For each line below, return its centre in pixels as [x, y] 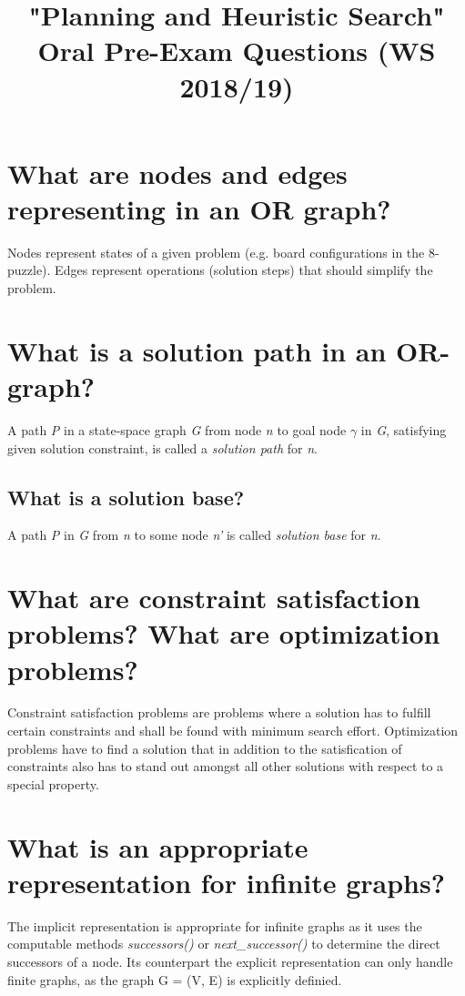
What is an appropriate [158, 846]
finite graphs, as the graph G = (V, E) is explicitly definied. [175, 979]
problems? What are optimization [224, 633]
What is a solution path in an [197, 350]
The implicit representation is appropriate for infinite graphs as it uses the [215, 925]
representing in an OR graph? [199, 208]
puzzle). [29, 270]
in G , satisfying [404, 429]
